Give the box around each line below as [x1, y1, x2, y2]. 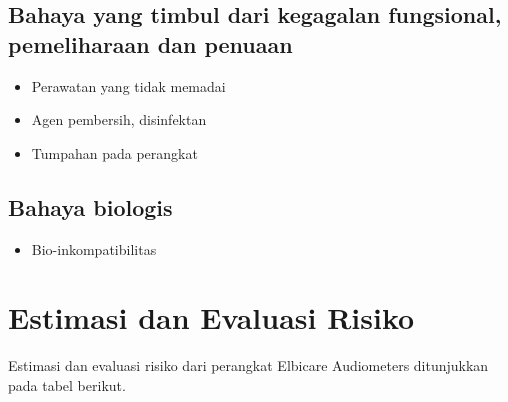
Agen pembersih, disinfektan [31, 109, 207, 130]
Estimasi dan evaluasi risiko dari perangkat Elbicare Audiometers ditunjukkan [8, 355, 489, 376]
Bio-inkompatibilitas [31, 238, 157, 259]
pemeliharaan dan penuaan [8, 28, 293, 59]
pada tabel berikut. [8, 374, 126, 395]
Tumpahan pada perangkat [31, 142, 198, 163]
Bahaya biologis [8, 191, 173, 222]
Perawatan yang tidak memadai [31, 75, 226, 96]
